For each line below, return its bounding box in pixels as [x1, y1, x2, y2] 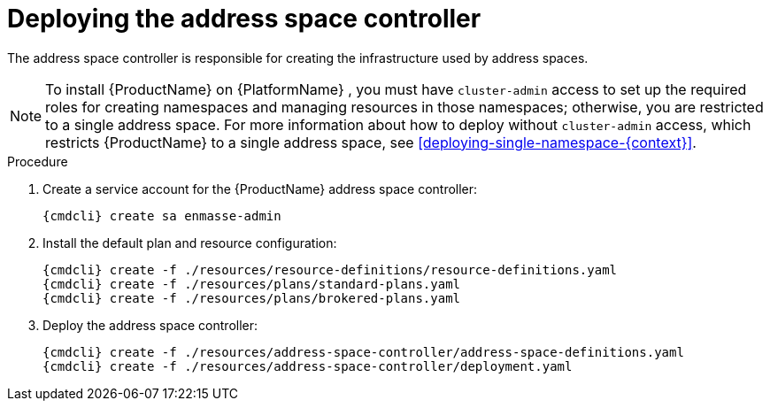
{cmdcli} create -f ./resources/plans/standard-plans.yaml [42, 276, 461, 291]
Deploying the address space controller [7, 4, 481, 34]
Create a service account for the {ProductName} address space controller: [42, 181, 478, 196]
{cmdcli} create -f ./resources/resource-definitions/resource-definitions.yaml [42, 262, 618, 277]
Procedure [7, 153, 68, 169]
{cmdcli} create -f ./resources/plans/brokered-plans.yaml [42, 290, 461, 305]
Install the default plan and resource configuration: [42, 235, 337, 250]
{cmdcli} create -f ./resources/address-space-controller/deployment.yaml [42, 358, 573, 373]
